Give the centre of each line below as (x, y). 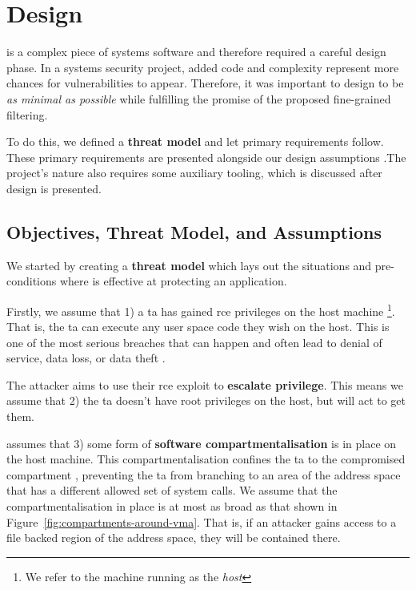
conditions (32, 281)
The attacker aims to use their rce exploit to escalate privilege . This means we (205, 384)
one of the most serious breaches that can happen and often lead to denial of (194, 342)
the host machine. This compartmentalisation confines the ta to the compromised (206, 459)
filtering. (27, 114)
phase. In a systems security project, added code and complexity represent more (203, 67)
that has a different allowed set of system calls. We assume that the (172, 490)
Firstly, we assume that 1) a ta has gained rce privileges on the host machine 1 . (201, 309)
